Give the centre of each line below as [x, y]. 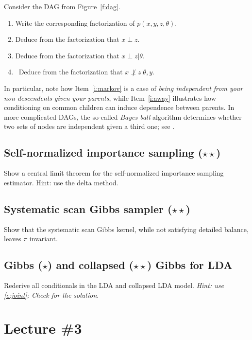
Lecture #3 [43, 328]
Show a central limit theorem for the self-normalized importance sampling [114, 173]
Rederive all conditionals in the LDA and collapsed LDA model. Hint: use [114, 285]
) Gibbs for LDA [190, 265]
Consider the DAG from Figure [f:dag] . [62, 6]
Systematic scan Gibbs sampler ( [88, 208]
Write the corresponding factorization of [75, 23]
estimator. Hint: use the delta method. [61, 182]
